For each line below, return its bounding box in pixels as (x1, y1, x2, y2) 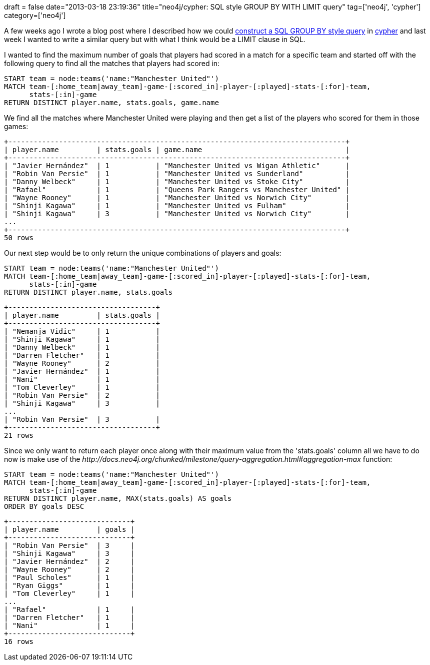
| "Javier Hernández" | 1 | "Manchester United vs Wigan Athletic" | (4, 162, 350, 170)
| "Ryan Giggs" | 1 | (4, 581, 135, 589)
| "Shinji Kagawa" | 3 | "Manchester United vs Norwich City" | (4, 210, 350, 218)
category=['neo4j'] (4, 11, 66, 20)
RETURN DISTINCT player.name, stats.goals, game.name (4, 99, 219, 107)
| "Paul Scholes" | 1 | (4, 573, 135, 581)
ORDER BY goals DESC (4, 502, 84, 510)
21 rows (4, 431, 34, 439)
